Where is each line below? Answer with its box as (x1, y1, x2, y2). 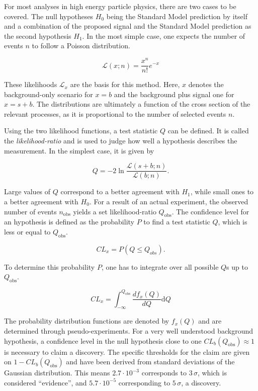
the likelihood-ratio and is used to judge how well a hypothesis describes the (4, 135, 237, 146)
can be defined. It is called (167, 125, 249, 136)
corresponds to (141, 367, 187, 378)
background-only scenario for (4, 89, 93, 99)
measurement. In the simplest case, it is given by (4, 145, 154, 155)
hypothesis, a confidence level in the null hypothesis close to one (4, 335, 202, 346)
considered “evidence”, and (4, 377, 87, 387)
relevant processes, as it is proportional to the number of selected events (4, 108, 226, 119)
